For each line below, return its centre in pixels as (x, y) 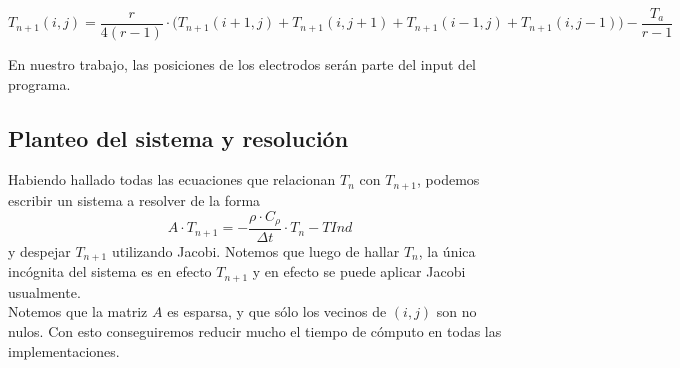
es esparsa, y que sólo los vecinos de (277, 311)
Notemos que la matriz (78, 311)
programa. (39, 83)
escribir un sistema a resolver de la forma (134, 199)
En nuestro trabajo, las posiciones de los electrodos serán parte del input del (242, 64)
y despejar (39, 250)
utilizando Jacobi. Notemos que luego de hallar (255, 250)
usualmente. (44, 291)
